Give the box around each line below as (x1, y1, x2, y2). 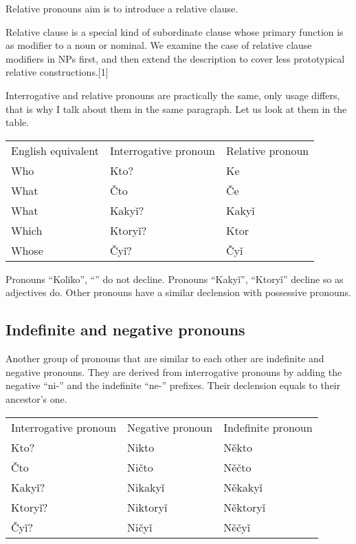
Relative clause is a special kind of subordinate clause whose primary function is (5, 24, 344, 39)
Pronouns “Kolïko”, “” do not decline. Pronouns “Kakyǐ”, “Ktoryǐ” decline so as (5, 271, 344, 286)
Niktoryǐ (127, 499, 168, 515)
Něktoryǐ (223, 499, 266, 515)
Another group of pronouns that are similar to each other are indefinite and (5, 351, 324, 366)
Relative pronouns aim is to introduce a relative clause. (5, 1, 238, 15)
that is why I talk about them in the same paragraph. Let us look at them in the (5, 101, 347, 116)
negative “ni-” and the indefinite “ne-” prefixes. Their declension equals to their (5, 378, 341, 393)
